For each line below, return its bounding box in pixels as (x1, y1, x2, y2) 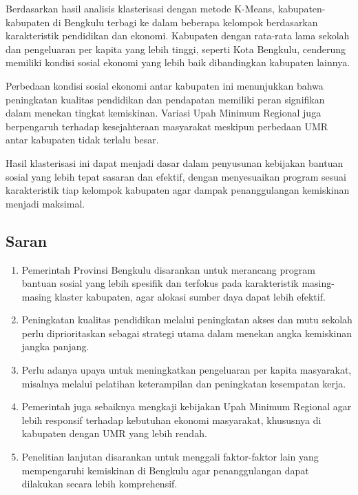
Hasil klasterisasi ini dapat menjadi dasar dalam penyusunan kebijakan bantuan (6, 155, 344, 170)
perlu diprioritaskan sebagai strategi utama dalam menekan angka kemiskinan (21, 325, 352, 340)
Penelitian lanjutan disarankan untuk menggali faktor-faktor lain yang (21, 449, 319, 464)
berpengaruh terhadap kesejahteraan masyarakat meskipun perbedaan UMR (6, 119, 328, 133)
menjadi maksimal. (6, 196, 85, 210)
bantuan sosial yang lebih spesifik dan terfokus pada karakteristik (21, 276, 299, 290)
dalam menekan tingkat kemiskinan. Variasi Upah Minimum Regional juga (6, 105, 322, 120)
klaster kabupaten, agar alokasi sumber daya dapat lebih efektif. (54, 289, 326, 303)
